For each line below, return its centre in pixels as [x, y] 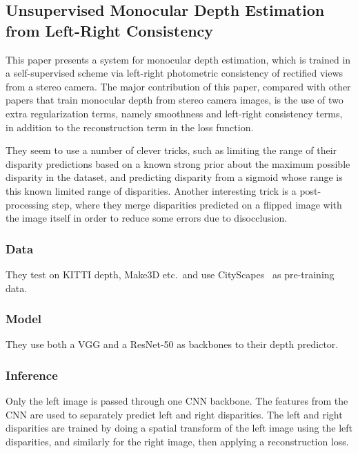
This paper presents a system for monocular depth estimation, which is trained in [178, 59]
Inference [32, 375]
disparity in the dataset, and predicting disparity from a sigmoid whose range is [174, 177]
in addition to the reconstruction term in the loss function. [130, 127]
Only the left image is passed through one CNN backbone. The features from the [177, 401]
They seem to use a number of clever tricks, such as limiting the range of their [171, 150]
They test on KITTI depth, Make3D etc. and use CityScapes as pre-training [170, 274]
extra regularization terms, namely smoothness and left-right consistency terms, [174, 113]
